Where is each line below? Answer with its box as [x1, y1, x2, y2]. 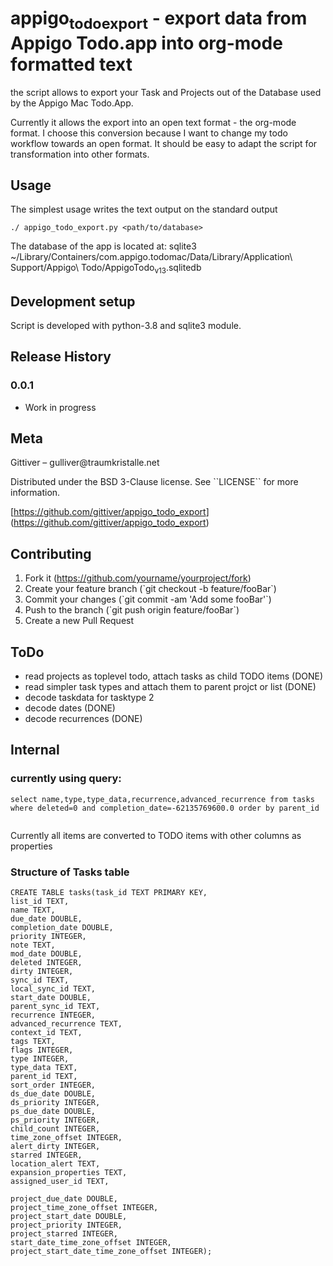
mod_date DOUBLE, [10, 949, 83, 959]
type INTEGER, [10, 1054, 70, 1064]
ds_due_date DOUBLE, [10, 1089, 97, 1099]
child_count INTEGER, [10, 1124, 101, 1134]
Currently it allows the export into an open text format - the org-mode [10, 116, 297, 128]
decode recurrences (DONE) [24, 713, 143, 725]
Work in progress [24, 401, 97, 413]
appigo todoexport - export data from [10, 7, 308, 33]
